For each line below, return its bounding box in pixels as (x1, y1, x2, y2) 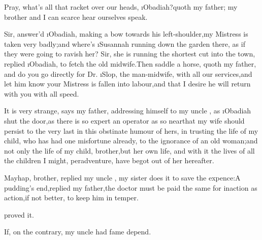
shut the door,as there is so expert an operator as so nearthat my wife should (4, 115, 245, 126)
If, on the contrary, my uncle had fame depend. (4, 226, 151, 237)
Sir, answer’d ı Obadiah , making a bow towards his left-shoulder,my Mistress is (4, 28, 248, 39)
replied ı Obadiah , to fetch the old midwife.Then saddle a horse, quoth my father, (4, 58, 256, 69)
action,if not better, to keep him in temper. (4, 192, 139, 203)
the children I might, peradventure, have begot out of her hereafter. (4, 155, 214, 166)
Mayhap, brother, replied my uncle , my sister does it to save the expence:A (4, 172, 241, 183)
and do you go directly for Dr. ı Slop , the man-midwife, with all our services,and (4, 68, 252, 79)
